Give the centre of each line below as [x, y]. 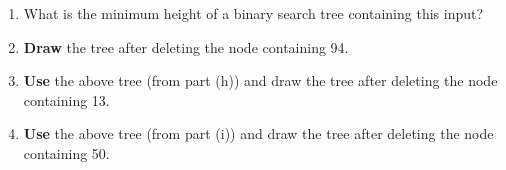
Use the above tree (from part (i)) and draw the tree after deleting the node [258, 133]
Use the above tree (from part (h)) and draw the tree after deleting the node [260, 80]
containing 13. [66, 99]
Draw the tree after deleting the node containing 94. [186, 46]
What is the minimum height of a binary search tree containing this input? [253, 13]
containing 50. [66, 152]
